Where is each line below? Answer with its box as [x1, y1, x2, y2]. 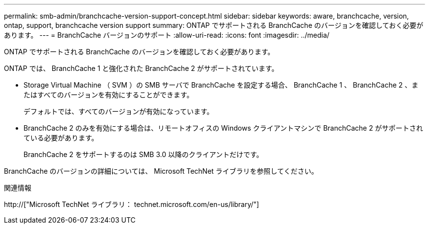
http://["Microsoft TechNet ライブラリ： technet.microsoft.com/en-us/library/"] [4, 200, 259, 208]
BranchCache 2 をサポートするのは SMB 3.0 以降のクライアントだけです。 [24, 150, 263, 159]
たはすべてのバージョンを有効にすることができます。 [24, 91, 193, 99]
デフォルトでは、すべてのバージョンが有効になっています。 [24, 107, 214, 115]
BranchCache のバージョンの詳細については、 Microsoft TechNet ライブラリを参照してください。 [4, 167, 318, 175]
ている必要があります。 [24, 134, 98, 142]
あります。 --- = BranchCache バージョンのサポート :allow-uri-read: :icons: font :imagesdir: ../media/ [4, 31, 330, 39]
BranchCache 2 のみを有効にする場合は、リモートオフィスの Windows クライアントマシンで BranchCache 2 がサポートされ [24, 124, 423, 132]
